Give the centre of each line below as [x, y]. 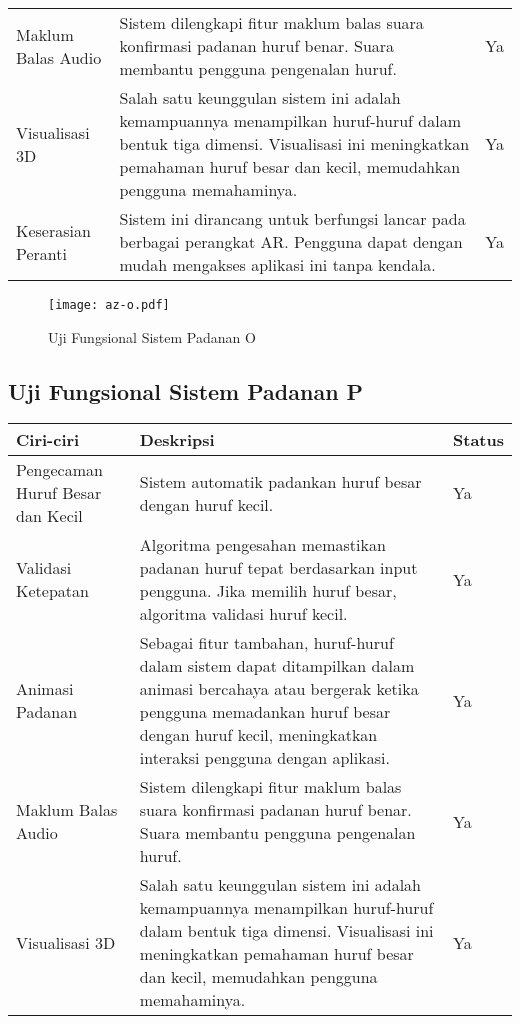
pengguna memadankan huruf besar [265, 712]
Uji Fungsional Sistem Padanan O [152, 336]
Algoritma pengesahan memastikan [262, 545]
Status [478, 440]
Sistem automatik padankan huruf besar [280, 481]
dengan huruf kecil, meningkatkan [258, 735]
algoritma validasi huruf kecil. [243, 614]
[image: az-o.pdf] [109, 305]
